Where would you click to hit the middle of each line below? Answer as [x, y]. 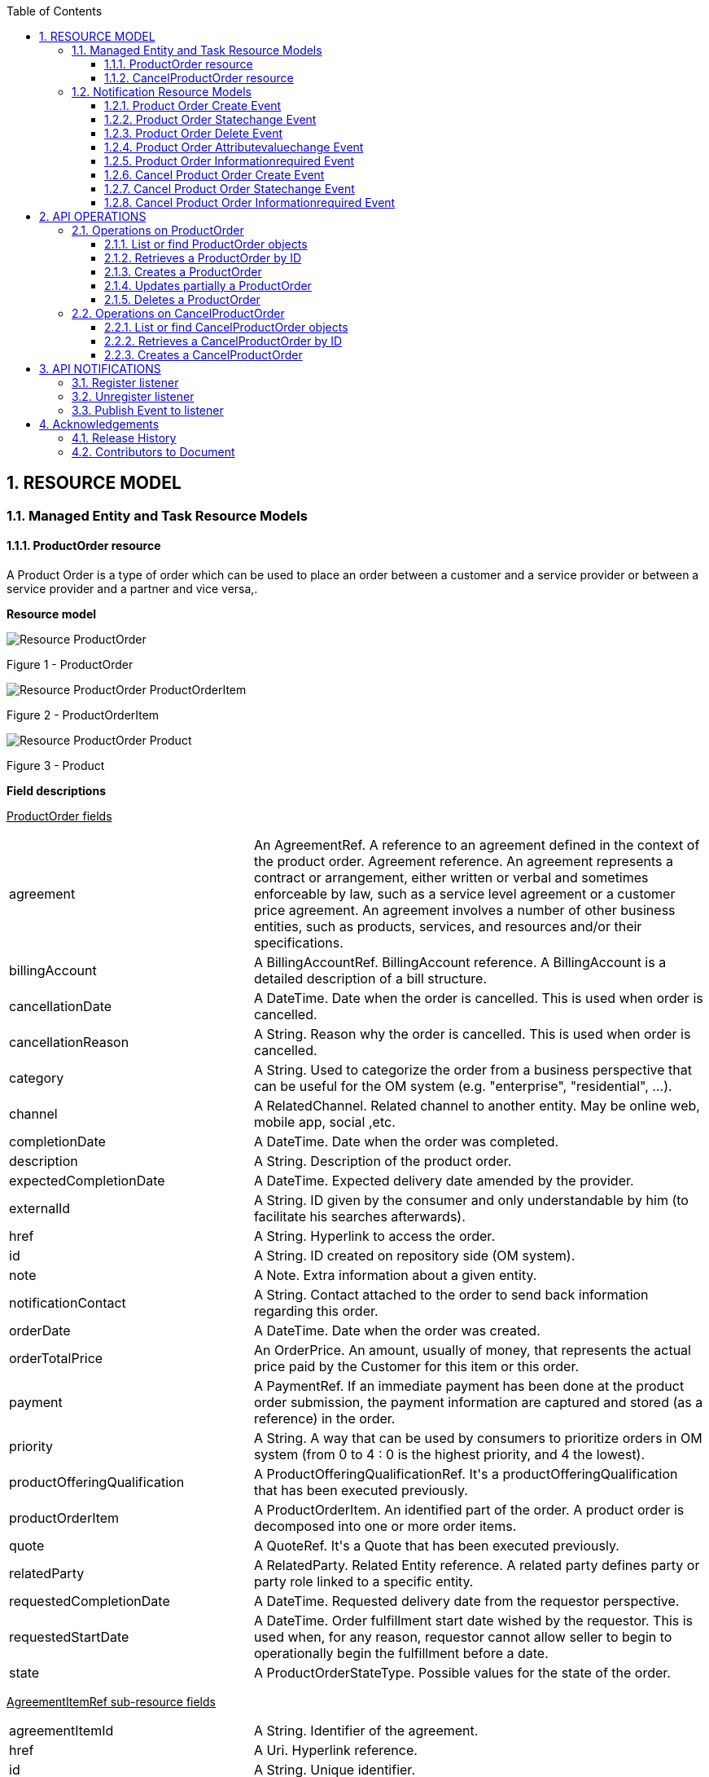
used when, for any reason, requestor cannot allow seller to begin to [463, 1637]
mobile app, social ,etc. [324, 1122]
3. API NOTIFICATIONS [100, 369]
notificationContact [68, 1303]
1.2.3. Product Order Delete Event [194, 133]
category [37, 1078]
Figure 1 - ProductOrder [70, 665]
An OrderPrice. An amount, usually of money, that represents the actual [472, 1350]
